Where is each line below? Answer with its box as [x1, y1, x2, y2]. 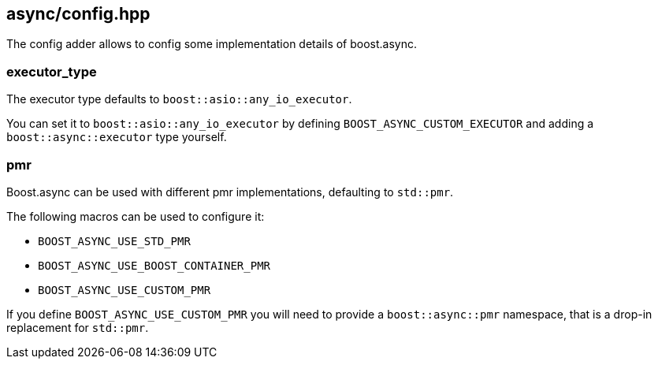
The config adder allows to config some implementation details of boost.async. [6, 37, 418, 51]
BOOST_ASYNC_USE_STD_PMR [38, 234, 191, 248]
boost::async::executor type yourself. [6, 130, 227, 144]
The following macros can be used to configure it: [6, 209, 265, 223]
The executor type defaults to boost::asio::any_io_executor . [6, 92, 352, 106]
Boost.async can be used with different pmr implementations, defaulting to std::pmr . [6, 184, 454, 199]
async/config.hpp [6, 4, 151, 24]
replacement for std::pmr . [6, 320, 149, 334]
